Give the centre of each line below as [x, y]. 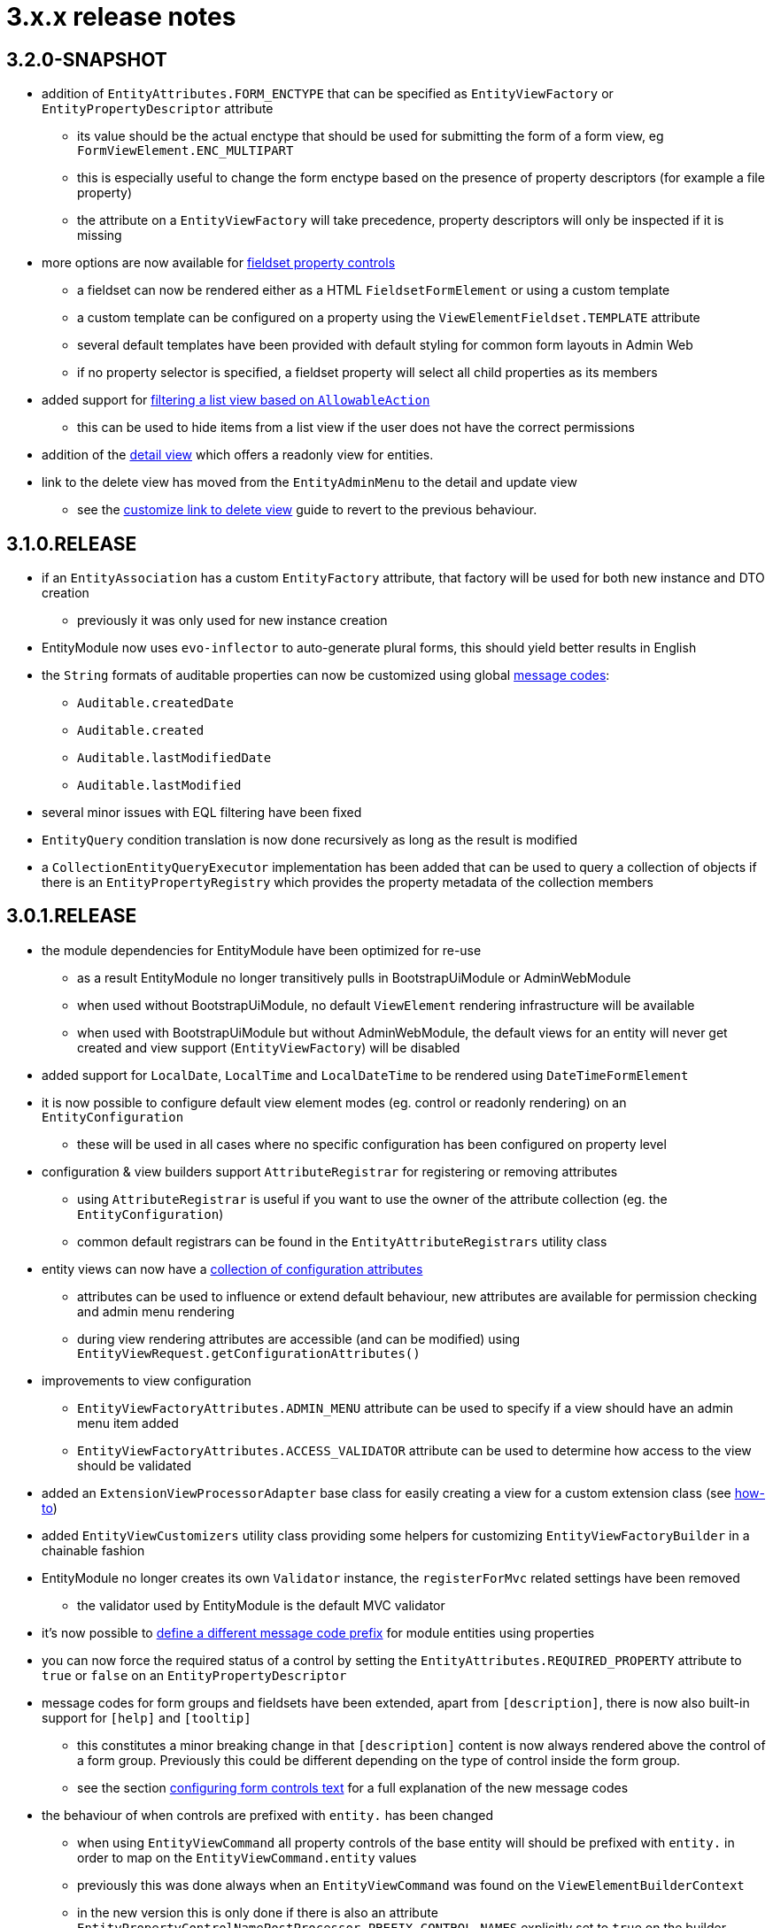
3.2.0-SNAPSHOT [87, 59]
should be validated [134, 1465]
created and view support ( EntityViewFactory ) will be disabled [269, 1047]
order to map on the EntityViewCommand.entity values [247, 1857]
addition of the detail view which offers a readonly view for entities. [238, 455]
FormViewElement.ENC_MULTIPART [186, 151]
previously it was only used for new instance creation [232, 621]
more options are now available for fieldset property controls [219, 263]
